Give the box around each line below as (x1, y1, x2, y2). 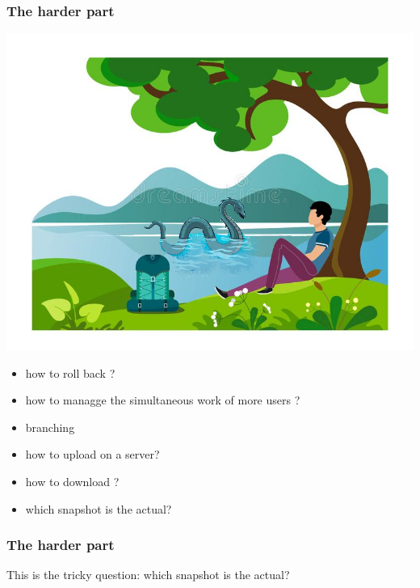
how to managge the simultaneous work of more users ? (25, 391, 300, 408)
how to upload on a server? (25, 446, 160, 463)
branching (25, 418, 75, 435)
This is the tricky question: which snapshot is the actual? (6, 566, 290, 583)
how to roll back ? (25, 364, 115, 381)
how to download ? (25, 473, 120, 490)
